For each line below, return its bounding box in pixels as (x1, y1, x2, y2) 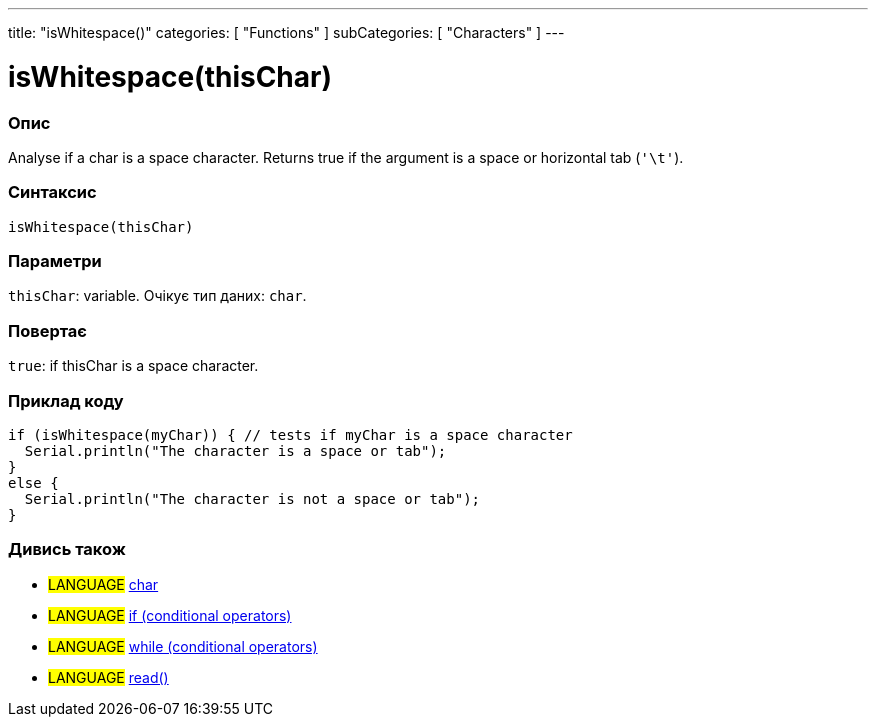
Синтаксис (8, 182, 97, 203)
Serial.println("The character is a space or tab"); (24, 442, 447, 459)
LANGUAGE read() (48, 668, 169, 686)
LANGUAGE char (48, 575, 159, 593)
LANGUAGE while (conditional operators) (48, 637, 318, 655)
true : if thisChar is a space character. (8, 357, 259, 375)
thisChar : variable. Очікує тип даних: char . (8, 287, 307, 305)
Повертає (8, 320, 87, 341)
